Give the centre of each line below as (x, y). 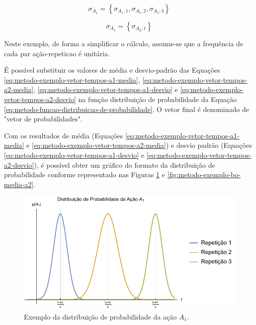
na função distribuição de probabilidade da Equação (158, 99)
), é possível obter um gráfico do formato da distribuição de (125, 164)
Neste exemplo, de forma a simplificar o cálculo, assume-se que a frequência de (124, 43)
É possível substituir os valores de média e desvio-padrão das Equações (112, 70)
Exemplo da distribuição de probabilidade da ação (100, 316)
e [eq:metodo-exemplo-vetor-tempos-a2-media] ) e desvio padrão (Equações (139, 145)
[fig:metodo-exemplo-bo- (204, 174)
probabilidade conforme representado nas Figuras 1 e (85, 174)
